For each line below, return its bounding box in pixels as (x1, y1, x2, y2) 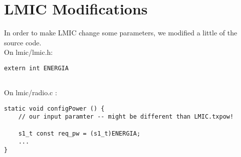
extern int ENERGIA (4, 64, 69, 72)
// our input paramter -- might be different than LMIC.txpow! (18, 113, 234, 121)
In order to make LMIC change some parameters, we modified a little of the (4, 27, 237, 38)
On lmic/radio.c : (4, 87, 57, 98)
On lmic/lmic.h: (4, 47, 53, 57)
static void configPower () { (4, 105, 105, 112)
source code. (4, 37, 42, 47)
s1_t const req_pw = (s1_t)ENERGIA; (18, 130, 141, 137)
